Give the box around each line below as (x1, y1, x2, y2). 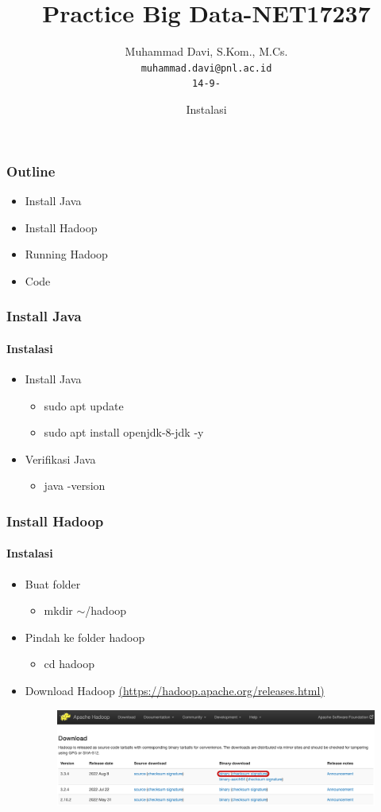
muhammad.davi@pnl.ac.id (140, 62, 272, 74)
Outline (6, 161, 56, 181)
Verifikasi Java (25, 450, 96, 467)
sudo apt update (44, 397, 124, 414)
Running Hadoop (25, 246, 108, 262)
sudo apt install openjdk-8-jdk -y (44, 424, 204, 441)
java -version (44, 477, 106, 494)
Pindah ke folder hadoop (25, 628, 145, 645)
